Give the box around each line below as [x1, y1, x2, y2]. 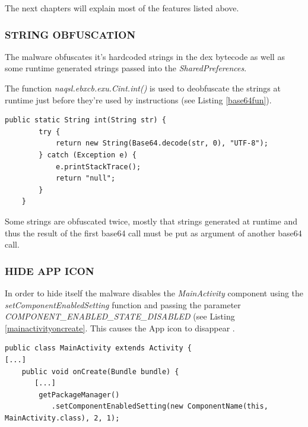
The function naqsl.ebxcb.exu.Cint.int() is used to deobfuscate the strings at [5, 82, 281, 94]
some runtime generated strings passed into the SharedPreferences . [5, 62, 247, 74]
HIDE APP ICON [5, 263, 94, 278]
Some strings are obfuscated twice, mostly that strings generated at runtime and [5, 214, 297, 227]
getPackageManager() [39, 390, 120, 399]
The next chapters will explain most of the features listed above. [5, 2, 239, 14]
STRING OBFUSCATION [5, 27, 136, 42]
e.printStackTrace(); [55, 162, 141, 171]
